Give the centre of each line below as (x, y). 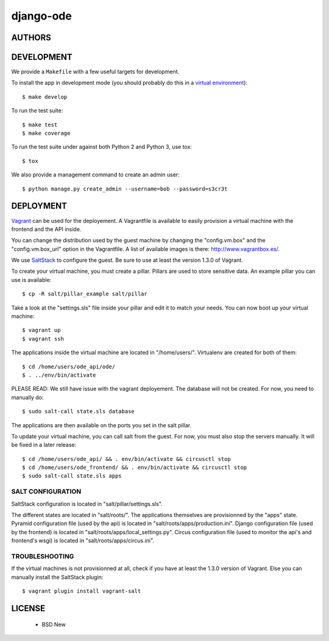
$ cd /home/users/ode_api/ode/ (69, 367)
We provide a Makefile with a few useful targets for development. (95, 72)
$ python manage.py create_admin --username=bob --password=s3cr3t (125, 189)
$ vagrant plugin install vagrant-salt (82, 591)
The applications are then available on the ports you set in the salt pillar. (101, 425)
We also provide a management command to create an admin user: (95, 175)
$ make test (40, 125)
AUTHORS (31, 38)
